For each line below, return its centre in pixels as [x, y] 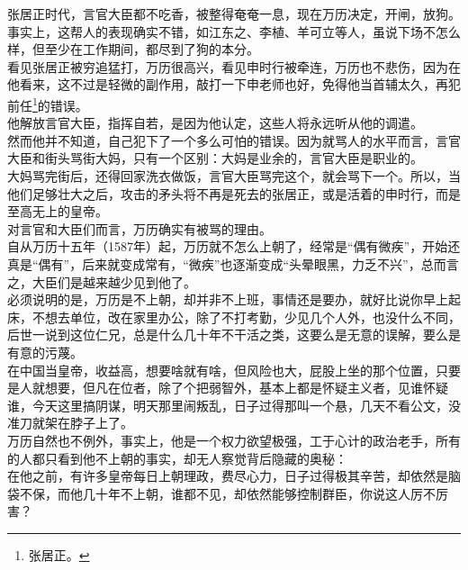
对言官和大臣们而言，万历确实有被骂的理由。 [139, 228]
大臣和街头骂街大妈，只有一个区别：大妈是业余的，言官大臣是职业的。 [215, 158]
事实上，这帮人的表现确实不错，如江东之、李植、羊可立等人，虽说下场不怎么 [234, 31]
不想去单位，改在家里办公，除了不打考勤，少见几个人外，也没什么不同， [246, 317]
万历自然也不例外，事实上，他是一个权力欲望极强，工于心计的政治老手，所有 [234, 440]
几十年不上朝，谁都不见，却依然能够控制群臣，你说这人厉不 [259, 493]
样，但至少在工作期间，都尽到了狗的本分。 [133, 49]
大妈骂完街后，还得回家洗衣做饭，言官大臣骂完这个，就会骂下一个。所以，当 [234, 176]
